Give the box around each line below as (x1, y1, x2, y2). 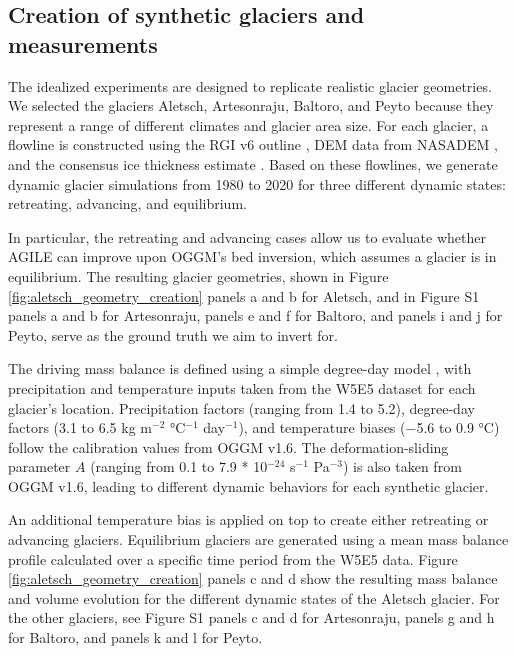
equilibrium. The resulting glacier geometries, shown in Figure (8, 265, 389, 286)
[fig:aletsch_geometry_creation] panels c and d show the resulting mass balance (8, 568, 498, 589)
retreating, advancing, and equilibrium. (8, 193, 247, 214)
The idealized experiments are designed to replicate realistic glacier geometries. (8, 75, 492, 96)
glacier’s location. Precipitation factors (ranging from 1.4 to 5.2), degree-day (8, 397, 475, 418)
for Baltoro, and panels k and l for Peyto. (8, 627, 263, 648)
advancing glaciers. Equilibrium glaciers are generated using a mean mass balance (8, 529, 509, 550)
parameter (8, 456, 71, 477)
